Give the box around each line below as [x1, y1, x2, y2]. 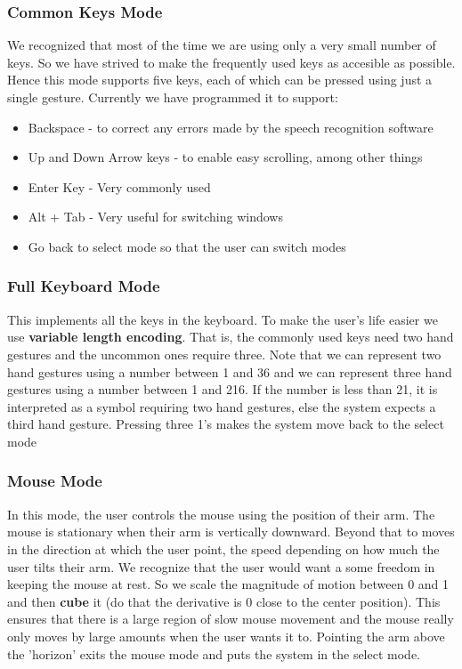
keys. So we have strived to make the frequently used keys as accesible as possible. [7, 52, 456, 71]
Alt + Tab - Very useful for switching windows [28, 207, 283, 226]
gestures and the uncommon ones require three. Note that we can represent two [7, 344, 442, 363]
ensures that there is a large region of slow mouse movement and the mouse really [7, 609, 454, 628]
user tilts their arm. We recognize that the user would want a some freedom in [7, 557, 435, 576]
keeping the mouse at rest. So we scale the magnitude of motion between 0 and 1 [7, 575, 450, 593]
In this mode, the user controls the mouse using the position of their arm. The [7, 504, 435, 523]
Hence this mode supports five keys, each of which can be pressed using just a [7, 70, 433, 89]
